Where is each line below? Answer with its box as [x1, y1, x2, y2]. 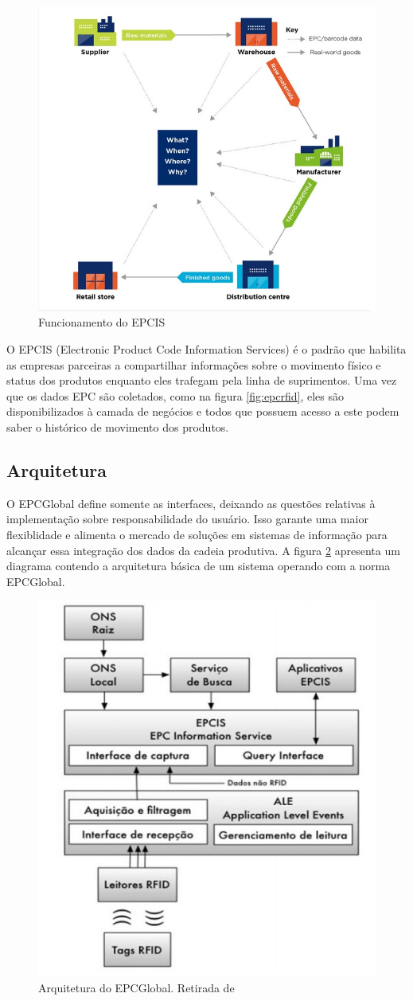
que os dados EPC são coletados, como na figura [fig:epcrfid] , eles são [6, 387, 345, 404]
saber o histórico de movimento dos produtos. [6, 419, 229, 436]
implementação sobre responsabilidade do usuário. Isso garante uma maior [6, 510, 368, 527]
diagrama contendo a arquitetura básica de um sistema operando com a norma [6, 557, 391, 574]
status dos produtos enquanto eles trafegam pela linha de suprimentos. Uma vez [6, 372, 397, 389]
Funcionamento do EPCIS [38, 314, 166, 330]
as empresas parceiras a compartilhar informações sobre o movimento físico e [6, 356, 381, 373]
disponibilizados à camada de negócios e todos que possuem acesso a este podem [6, 403, 399, 420]
